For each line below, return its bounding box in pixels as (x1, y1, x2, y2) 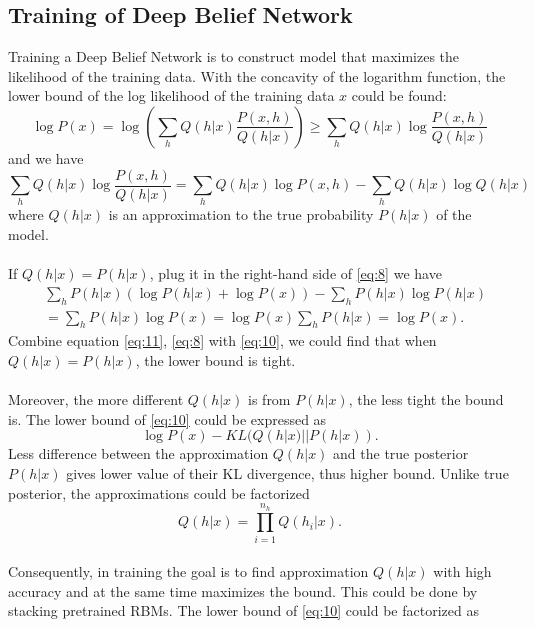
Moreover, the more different (8, 389, 184, 410)
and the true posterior (333, 443, 469, 464)
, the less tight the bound (348, 389, 504, 410)
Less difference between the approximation (8, 443, 269, 464)
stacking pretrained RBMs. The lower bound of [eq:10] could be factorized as (8, 600, 479, 621)
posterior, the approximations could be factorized (8, 482, 310, 503)
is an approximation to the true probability (108, 204, 374, 225)
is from (248, 389, 291, 410)
